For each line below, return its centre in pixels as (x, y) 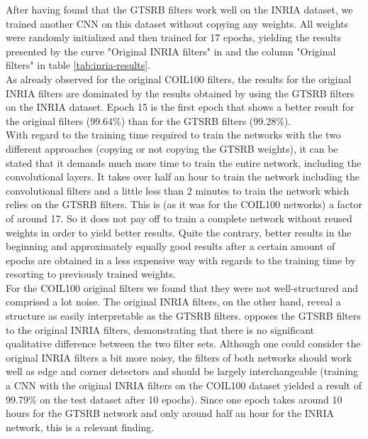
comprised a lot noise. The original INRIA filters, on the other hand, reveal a (173, 302)
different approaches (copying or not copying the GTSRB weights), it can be (172, 148)
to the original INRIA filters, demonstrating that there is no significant (160, 329)
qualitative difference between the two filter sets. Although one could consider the (183, 343)
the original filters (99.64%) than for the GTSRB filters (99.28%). (149, 120)
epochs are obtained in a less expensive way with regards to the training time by (181, 260)
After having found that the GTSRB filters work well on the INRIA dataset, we (179, 9)
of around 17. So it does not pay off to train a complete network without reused (179, 218)
